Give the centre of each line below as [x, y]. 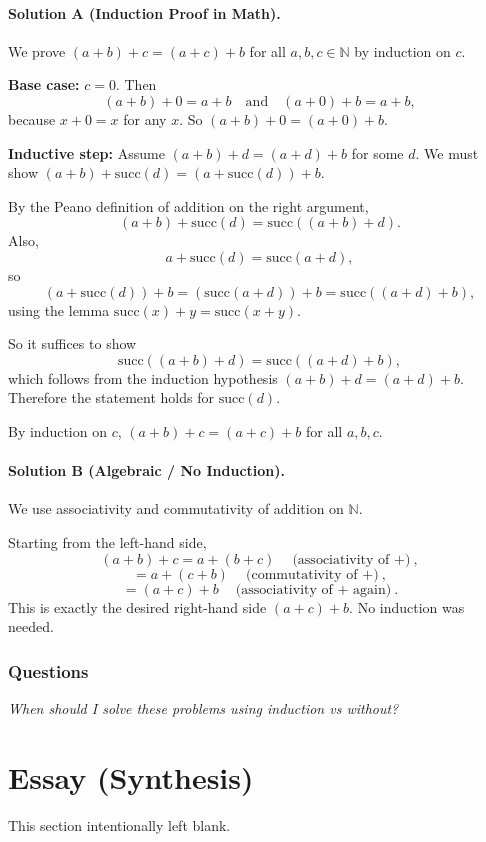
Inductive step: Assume [86, 152]
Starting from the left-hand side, [107, 541]
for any [145, 118]
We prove [37, 50]
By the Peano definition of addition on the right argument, [188, 205]
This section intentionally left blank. [119, 824]
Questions [48, 670]
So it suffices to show [72, 343]
